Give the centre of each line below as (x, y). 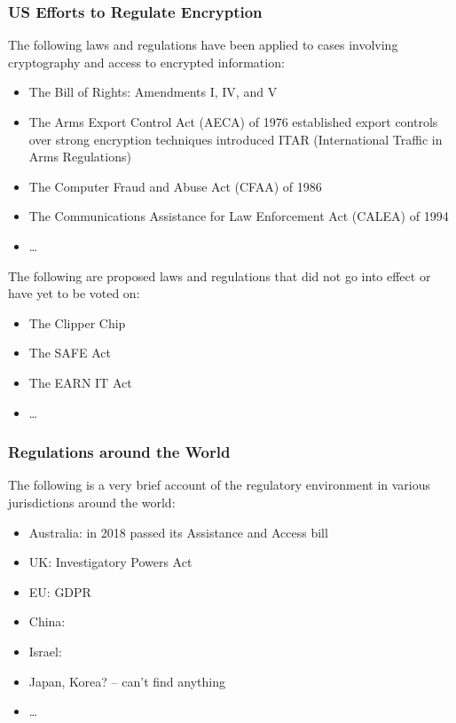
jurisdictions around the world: (92, 502)
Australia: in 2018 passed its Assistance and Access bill (178, 532)
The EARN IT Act (80, 382)
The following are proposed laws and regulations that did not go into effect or (220, 275)
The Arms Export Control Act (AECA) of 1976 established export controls (233, 122)
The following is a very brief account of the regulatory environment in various (220, 485)
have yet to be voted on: (74, 293)
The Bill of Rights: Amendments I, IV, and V (153, 92)
